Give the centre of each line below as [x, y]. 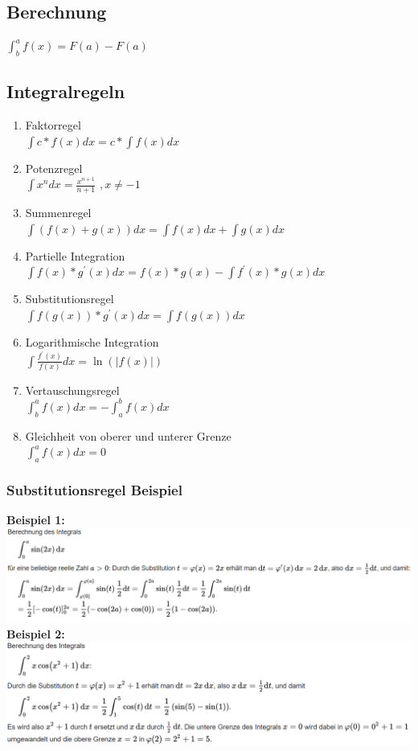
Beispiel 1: [36, 520]
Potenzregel [54, 168]
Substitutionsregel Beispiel [94, 490]
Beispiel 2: [36, 633]
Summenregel [58, 213]
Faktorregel [53, 125]
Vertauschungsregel [72, 390]
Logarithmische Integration [92, 342]
